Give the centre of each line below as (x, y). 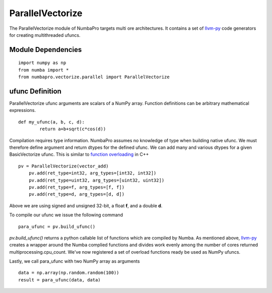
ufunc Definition (35, 91)
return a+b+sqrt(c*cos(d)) (73, 129)
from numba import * (44, 70)
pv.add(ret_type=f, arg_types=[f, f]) (77, 187)
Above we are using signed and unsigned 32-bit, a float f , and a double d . (86, 206)
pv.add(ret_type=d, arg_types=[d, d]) (77, 194)
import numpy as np (42, 63)
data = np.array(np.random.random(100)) (69, 273)
